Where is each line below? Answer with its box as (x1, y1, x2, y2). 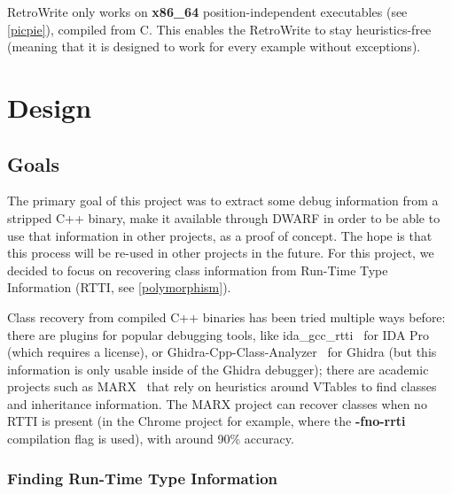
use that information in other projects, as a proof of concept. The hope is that (7, 226, 433, 244)
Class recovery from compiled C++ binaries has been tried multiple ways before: (7, 307, 446, 326)
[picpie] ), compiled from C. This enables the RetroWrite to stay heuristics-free (7, 19, 432, 38)
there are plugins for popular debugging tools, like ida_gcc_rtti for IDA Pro (7, 325, 430, 343)
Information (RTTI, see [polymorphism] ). (7, 278, 231, 297)
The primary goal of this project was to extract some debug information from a (7, 191, 439, 210)
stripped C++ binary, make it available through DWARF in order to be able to (7, 208, 440, 227)
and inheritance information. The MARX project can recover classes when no (7, 394, 427, 413)
